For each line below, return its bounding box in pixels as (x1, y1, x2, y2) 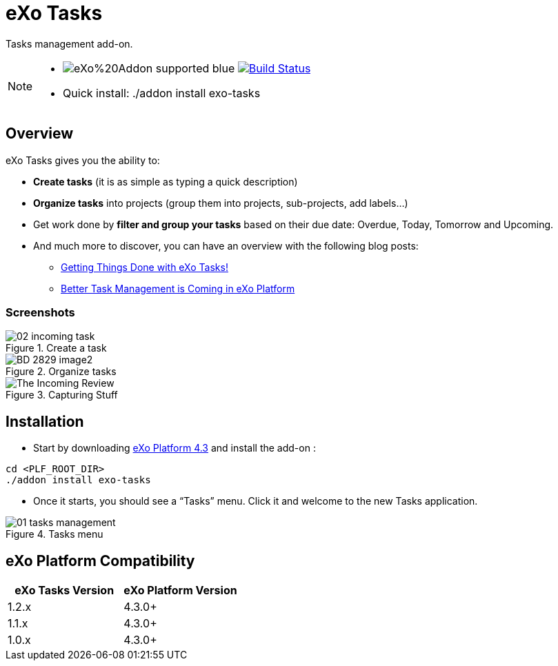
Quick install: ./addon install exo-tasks (63, 85, 261, 100)
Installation (6, 412, 84, 430)
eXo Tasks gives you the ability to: (6, 154, 160, 166)
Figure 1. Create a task (6, 342, 107, 354)
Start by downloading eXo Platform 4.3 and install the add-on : (33, 442, 316, 454)
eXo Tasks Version (14, 583, 114, 598)
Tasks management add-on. (6, 37, 133, 50)
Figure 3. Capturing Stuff (6, 389, 118, 401)
